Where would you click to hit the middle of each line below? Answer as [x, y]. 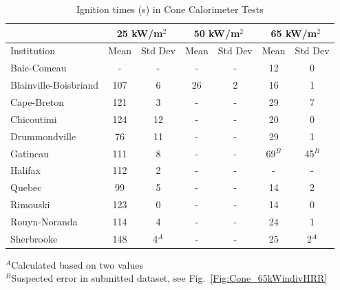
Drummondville [43, 136]
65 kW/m [294, 33]
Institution [33, 51]
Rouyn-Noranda [44, 221]
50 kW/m [217, 33]
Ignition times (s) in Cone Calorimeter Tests [170, 9]
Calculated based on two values [77, 264]
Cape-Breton [38, 101]
